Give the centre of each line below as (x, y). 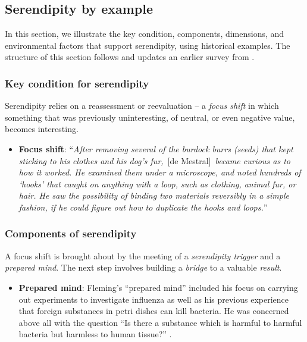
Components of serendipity (71, 233)
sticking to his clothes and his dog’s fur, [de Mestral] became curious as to (154, 160)
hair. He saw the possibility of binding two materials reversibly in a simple (154, 195)
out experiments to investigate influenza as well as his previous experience (154, 299)
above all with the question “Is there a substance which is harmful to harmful (160, 322)
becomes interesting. (42, 129)
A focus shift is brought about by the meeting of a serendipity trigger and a (143, 255)
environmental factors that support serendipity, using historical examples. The (148, 45)
